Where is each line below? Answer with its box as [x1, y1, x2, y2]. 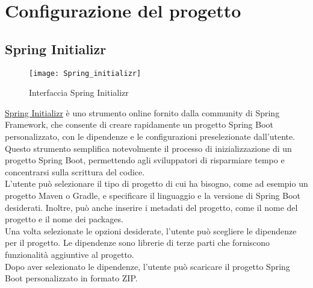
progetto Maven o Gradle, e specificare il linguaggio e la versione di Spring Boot [5, 189, 301, 201]
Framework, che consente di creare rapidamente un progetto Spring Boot [5, 118, 274, 131]
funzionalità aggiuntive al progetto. [5, 248, 134, 260]
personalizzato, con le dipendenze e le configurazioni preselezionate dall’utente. [5, 130, 296, 143]
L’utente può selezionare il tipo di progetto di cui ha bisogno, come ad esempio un [5, 177, 308, 190]
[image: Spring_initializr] [29, 69, 141, 78]
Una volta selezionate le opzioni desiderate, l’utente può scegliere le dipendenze [5, 224, 297, 237]
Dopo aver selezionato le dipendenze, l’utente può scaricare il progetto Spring [5, 260, 290, 272]
